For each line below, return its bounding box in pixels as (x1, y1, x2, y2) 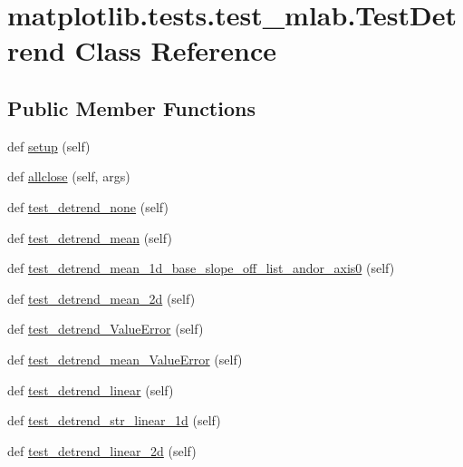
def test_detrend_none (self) (7, 197, 169, 216)
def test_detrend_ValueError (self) (7, 319, 204, 338)
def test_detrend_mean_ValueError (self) (7, 349, 243, 368)
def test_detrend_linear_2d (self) (7, 441, 197, 460)
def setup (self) (7, 136, 91, 155)
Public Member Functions (7, 93, 256, 122)
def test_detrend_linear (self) (7, 380, 174, 399)
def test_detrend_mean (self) (7, 228, 172, 247)
